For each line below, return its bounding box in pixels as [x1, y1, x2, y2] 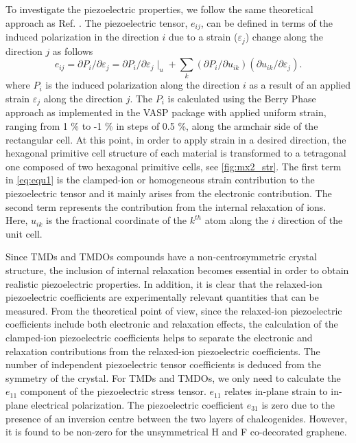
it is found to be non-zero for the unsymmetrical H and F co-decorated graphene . [5, 424, 347, 439]
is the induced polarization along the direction [45, 78, 240, 92]
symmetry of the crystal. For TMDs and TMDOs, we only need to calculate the [5, 370, 341, 385]
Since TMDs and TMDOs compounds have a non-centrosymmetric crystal [5, 249, 317, 264]
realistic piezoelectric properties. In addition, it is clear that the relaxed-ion [5, 276, 322, 291]
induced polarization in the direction [5, 30, 159, 44]
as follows [52, 43, 93, 58]
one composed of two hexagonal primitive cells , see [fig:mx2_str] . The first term [5, 159, 342, 173]
